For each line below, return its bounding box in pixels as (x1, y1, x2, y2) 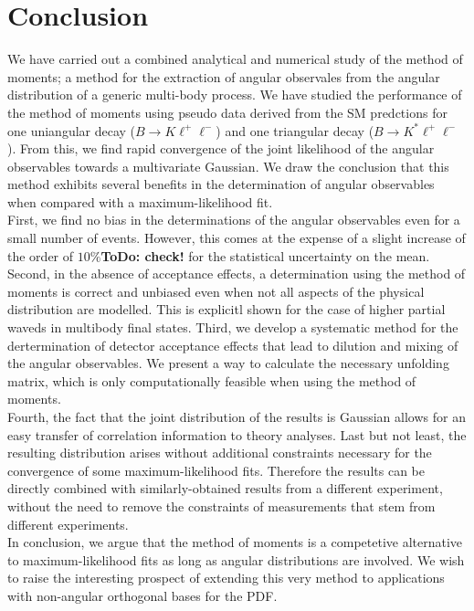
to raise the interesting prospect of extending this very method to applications (7, 568, 445, 587)
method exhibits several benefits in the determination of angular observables (7, 174, 435, 194)
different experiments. (7, 514, 129, 533)
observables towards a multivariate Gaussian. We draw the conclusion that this (7, 156, 449, 175)
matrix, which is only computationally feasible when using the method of (7, 371, 416, 390)
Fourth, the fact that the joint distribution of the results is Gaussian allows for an (7, 407, 466, 426)
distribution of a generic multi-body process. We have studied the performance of (7, 85, 462, 104)
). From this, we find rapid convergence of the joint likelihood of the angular (7, 139, 435, 158)
